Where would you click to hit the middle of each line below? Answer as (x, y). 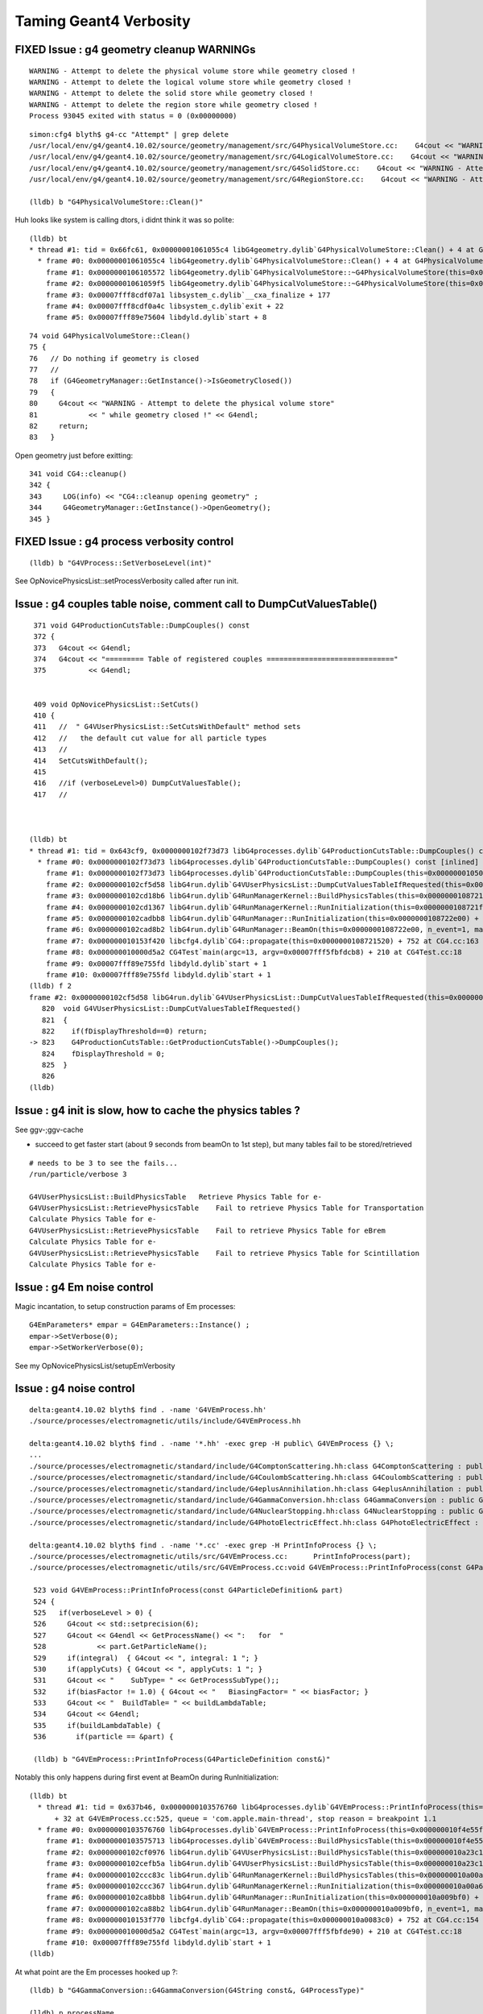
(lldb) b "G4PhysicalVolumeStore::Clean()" (116, 202)
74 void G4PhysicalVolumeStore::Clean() (110, 336)
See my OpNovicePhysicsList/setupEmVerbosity (95, 1365)
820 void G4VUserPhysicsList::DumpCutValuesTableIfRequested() (171, 1009)
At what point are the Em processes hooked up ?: (97, 1972)
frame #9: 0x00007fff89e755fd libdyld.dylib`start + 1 (156, 963)
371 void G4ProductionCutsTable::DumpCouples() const (142, 625)
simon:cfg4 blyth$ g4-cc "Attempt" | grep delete (129, 134)
